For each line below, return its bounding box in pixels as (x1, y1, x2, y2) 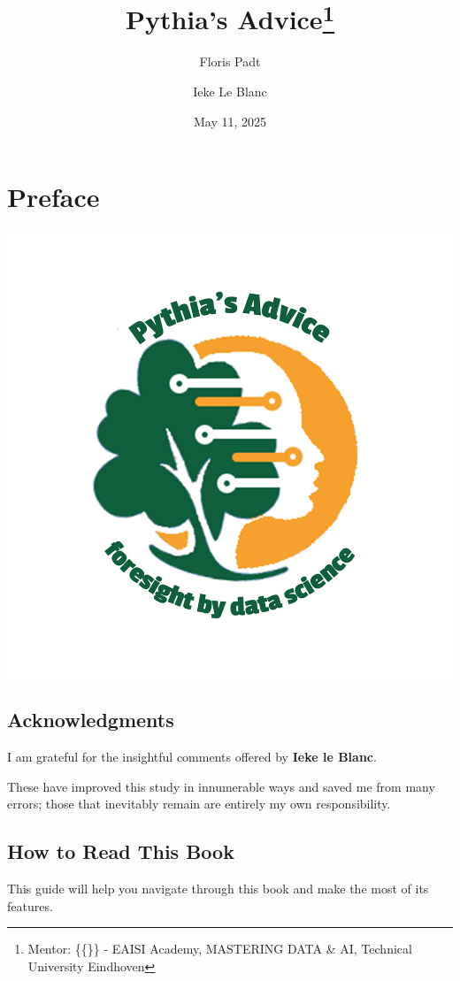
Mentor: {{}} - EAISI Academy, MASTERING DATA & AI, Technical (27, 939, 412, 958)
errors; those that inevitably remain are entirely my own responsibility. (7, 794, 391, 813)
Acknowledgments (7, 706, 174, 733)
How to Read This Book (7, 838, 234, 865)
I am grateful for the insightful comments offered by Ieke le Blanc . (7, 747, 377, 765)
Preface (7, 179, 100, 215)
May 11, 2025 (193, 111, 267, 130)
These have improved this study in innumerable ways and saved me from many (7, 777, 435, 795)
